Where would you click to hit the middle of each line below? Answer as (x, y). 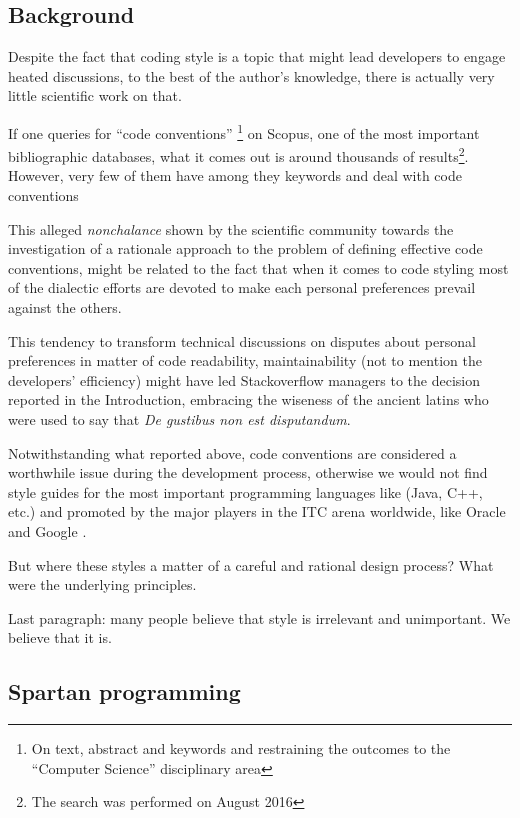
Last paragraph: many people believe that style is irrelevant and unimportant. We (259, 617)
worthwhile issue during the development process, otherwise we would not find (248, 472)
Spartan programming (124, 691)
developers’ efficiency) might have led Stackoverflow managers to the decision (244, 379)
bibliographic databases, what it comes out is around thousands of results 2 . (238, 154)
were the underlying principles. (102, 584)
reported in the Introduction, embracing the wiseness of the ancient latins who (248, 399)
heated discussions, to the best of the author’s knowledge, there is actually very (251, 75)
